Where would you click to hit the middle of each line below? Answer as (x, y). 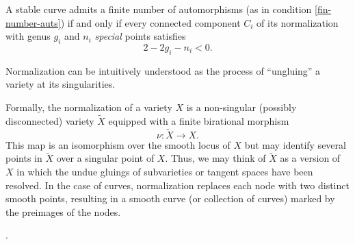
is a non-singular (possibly (241, 107)
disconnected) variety (50, 120)
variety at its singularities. (61, 84)
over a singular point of (105, 158)
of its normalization (298, 22)
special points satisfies (140, 36)
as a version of (310, 158)
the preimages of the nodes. (63, 211)
